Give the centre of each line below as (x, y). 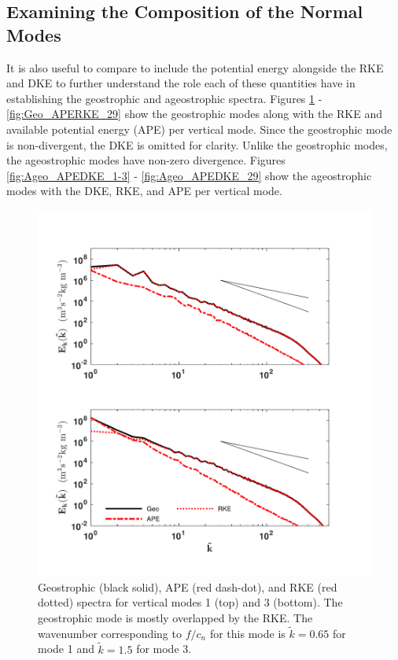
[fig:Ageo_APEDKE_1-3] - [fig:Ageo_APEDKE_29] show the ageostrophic (189, 175)
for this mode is (247, 633)
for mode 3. (164, 649)
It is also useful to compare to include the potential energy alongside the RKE (195, 67)
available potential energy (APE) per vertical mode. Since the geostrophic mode (199, 129)
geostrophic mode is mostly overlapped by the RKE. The (175, 618)
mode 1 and (66, 649)
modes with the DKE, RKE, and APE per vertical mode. (144, 191)
